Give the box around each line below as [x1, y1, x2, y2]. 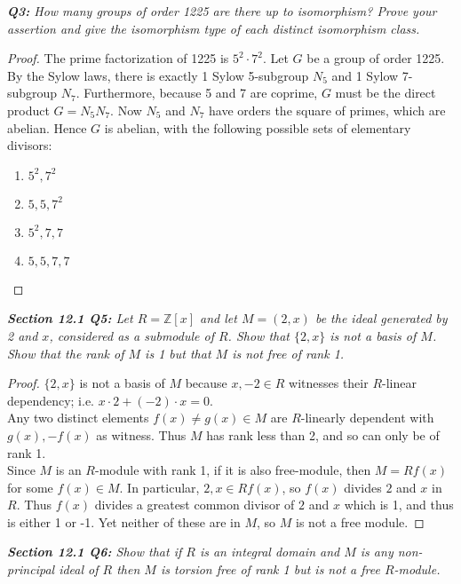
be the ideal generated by [314, 309, 448, 328]
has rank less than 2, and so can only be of [206, 425, 440, 444]
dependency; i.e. [7, 391, 95, 409]
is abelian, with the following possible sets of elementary [104, 118, 411, 137]
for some [7, 477, 53, 496]
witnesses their [289, 374, 369, 392]
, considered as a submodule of [49, 326, 214, 344]
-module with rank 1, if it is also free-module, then [94, 461, 371, 479]
